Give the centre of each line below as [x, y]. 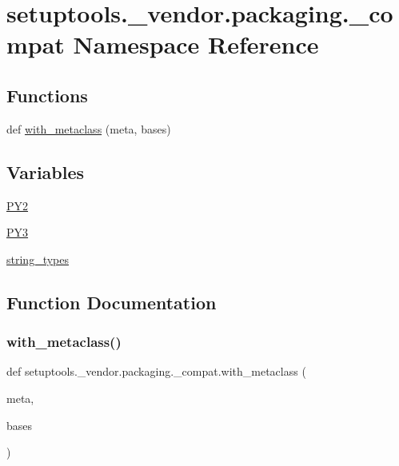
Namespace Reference [196, 44]
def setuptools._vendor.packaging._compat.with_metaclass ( [156, 371]
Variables [46, 171]
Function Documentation [112, 302]
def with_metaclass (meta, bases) [89, 128]
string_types [38, 259]
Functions [47, 95]
